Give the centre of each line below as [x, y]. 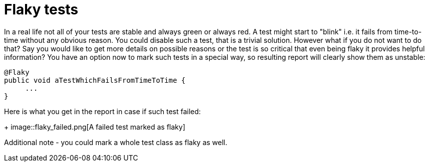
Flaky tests [41, 9]
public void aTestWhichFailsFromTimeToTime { [95, 80]
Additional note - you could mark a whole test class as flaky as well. [116, 142]
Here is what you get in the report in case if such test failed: [103, 111]
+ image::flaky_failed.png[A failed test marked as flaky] [95, 127]
